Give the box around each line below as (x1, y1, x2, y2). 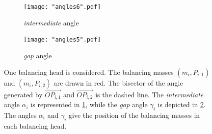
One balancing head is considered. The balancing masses (4, 67, 174, 77)
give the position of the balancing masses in (68, 110, 200, 120)
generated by (4, 89, 43, 99)
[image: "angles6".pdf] (24, 3, 101, 10)
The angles (4, 110, 37, 120)
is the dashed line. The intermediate (95, 89, 204, 99)
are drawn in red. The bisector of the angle (53, 77, 183, 88)
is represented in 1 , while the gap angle (30, 99, 148, 110)
